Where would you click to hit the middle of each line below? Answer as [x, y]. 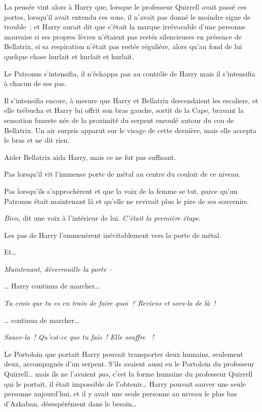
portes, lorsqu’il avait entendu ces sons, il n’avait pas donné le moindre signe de [127, 16]
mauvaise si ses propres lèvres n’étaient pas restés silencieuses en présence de [123, 36]
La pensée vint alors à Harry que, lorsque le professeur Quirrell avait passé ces [125, 7]
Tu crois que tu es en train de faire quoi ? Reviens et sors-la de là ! [110, 303]
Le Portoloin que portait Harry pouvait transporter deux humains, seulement [124, 354]
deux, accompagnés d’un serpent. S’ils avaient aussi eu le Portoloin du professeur [129, 364]
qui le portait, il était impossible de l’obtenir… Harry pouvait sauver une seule [125, 383]
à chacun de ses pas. [35, 83]
